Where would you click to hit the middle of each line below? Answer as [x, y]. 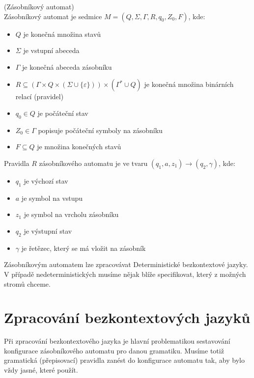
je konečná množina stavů [62, 34]
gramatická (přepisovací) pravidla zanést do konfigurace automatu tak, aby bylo [124, 360]
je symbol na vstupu [52, 198]
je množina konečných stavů [79, 147]
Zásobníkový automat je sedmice [53, 16]
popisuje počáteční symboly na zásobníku [100, 130]
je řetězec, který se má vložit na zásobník [84, 248]
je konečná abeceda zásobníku [67, 67]
